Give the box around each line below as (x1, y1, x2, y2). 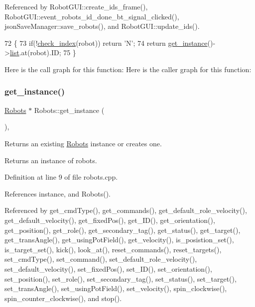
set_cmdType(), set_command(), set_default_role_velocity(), (4, 254, 197, 264)
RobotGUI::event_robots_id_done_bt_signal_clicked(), (4, 11, 179, 21)
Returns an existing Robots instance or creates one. (4, 138, 162, 148)
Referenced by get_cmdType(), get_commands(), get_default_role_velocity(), (4, 205, 247, 215)
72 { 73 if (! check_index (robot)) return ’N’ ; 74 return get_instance (4, 37, 208, 48)
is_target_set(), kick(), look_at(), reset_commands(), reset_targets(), (4, 244, 222, 254)
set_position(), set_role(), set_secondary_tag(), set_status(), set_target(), (4, 273, 237, 284)
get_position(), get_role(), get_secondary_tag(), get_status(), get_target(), (4, 224, 241, 235)
